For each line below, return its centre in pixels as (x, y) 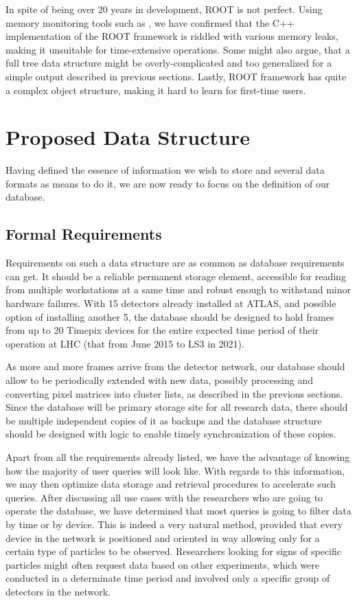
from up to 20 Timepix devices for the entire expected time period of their (162, 330)
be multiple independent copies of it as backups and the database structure (164, 420)
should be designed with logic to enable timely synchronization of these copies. (171, 434)
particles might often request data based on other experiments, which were (163, 564)
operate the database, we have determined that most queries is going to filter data (178, 511)
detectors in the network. (58, 591)
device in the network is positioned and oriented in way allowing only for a (163, 537)
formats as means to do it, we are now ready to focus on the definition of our (168, 183)
